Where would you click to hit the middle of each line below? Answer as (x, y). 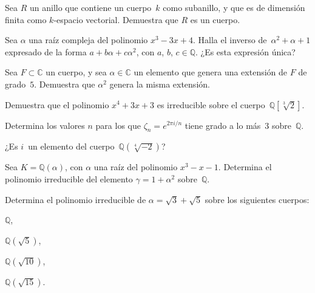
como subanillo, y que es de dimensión (234, 7)
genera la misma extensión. (160, 84)
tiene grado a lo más (223, 125)
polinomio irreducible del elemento (69, 178)
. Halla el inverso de (230, 40)
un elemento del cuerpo (71, 146)
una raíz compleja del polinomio (88, 40)
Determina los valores (45, 125)
